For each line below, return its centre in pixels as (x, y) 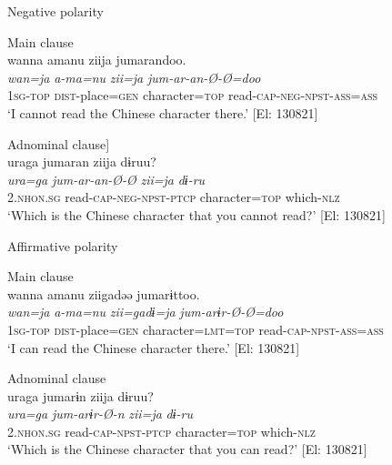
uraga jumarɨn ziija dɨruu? (80, 395)
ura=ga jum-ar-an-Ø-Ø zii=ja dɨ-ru (106, 179)
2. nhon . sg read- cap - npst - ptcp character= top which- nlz (161, 431)
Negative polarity (55, 11)
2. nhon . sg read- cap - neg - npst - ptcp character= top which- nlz (174, 197)
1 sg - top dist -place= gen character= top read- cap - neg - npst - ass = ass (193, 95)
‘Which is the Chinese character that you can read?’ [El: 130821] (187, 449)
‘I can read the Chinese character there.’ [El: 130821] (154, 347)
